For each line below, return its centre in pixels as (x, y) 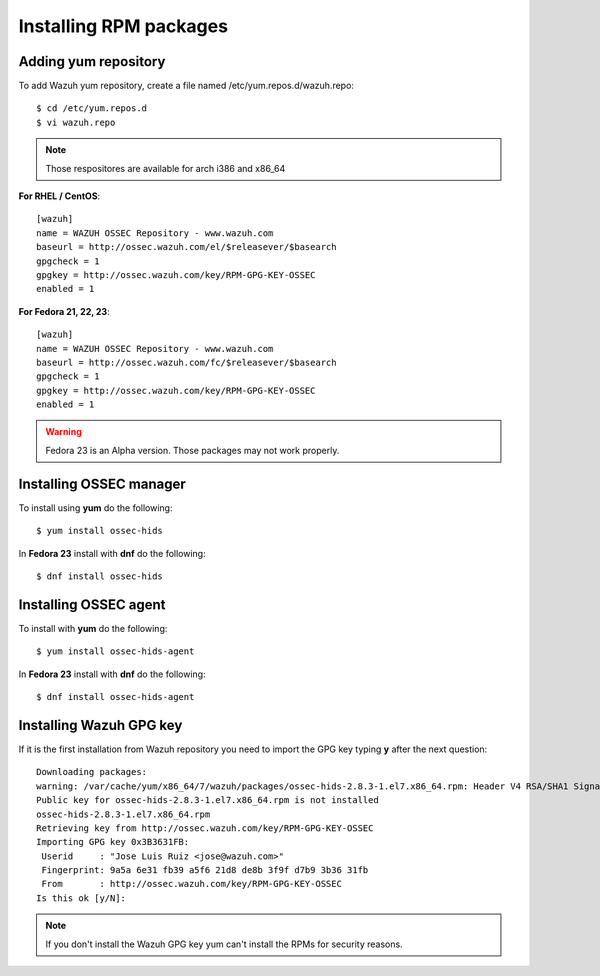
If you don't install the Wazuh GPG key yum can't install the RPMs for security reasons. (224, 944)
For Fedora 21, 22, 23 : (64, 311)
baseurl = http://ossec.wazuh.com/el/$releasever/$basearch (186, 247)
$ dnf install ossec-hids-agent (115, 697)
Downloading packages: (92, 772)
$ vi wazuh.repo (76, 122)
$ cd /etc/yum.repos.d (92, 108)
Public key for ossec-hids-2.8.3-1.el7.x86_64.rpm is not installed (207, 800)
